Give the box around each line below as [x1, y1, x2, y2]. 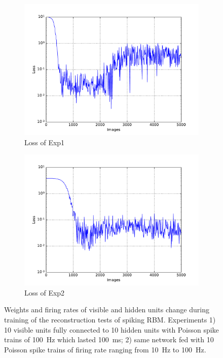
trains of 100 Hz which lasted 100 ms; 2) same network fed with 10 [4, 334, 214, 345]
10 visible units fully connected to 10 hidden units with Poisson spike [4, 324, 219, 335]
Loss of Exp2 [24, 287, 65, 298]
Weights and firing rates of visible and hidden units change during [4, 304, 209, 315]
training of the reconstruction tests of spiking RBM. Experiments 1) [4, 314, 216, 324]
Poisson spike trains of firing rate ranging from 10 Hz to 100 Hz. [4, 344, 206, 354]
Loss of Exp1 [24, 137, 65, 147]
